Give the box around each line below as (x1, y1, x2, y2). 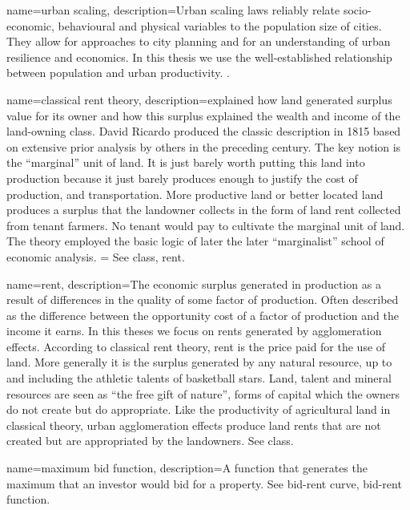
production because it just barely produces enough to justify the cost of (6, 169, 358, 186)
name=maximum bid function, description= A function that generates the (6, 459, 368, 476)
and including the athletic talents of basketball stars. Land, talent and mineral (6, 370, 392, 387)
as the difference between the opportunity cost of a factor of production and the (6, 306, 399, 323)
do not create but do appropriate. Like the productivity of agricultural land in (6, 401, 391, 418)
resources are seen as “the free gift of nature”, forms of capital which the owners (6, 385, 400, 402)
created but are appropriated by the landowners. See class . (6, 432, 294, 449)
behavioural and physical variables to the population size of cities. (58, 17, 382, 34)
